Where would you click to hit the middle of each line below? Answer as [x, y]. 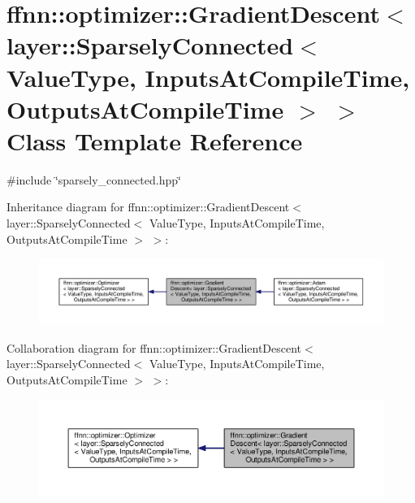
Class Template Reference [155, 140]
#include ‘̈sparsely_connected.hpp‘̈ [94, 179]
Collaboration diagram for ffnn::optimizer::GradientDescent [154, 347]
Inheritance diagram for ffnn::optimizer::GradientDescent [148, 207]
